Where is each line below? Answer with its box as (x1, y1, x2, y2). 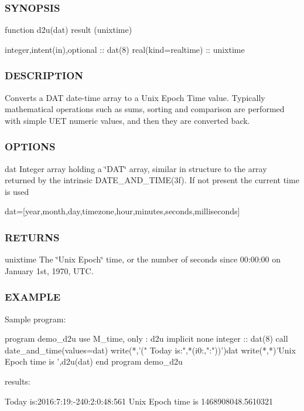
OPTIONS (5, 139, 56, 154)
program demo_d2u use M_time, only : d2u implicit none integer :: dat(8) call (5, 332, 288, 345)
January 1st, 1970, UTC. (5, 264, 94, 277)
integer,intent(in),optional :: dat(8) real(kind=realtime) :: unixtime (5, 43, 245, 55)
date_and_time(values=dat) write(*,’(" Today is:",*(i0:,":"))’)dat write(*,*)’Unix (5, 343, 296, 356)
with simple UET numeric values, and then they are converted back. (5, 114, 250, 126)
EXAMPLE (5, 289, 61, 304)
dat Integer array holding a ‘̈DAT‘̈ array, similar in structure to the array (5, 162, 267, 174)
